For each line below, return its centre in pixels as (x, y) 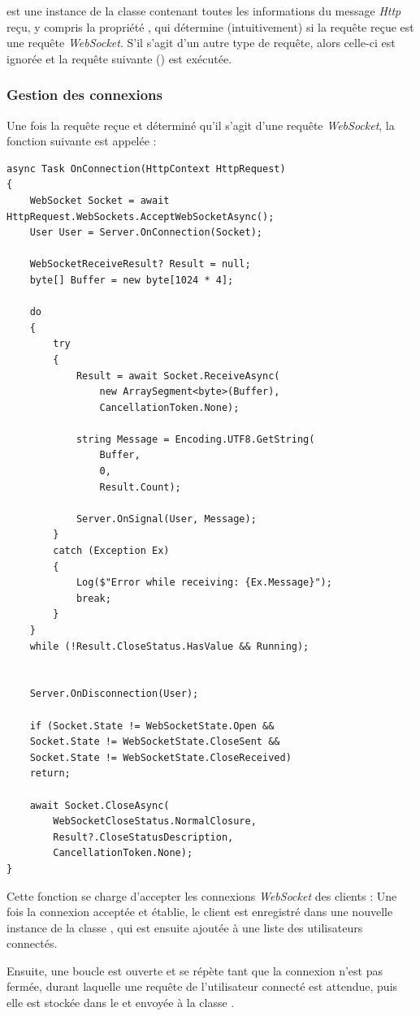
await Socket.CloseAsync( (100, 805)
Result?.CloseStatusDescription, (143, 837)
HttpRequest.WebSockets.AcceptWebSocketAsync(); (141, 216)
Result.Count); (140, 487)
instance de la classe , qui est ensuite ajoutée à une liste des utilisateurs (185, 927)
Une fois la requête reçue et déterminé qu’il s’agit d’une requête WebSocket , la (201, 125)
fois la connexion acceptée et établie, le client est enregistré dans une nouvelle (200, 912)
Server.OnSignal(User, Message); (166, 519)
